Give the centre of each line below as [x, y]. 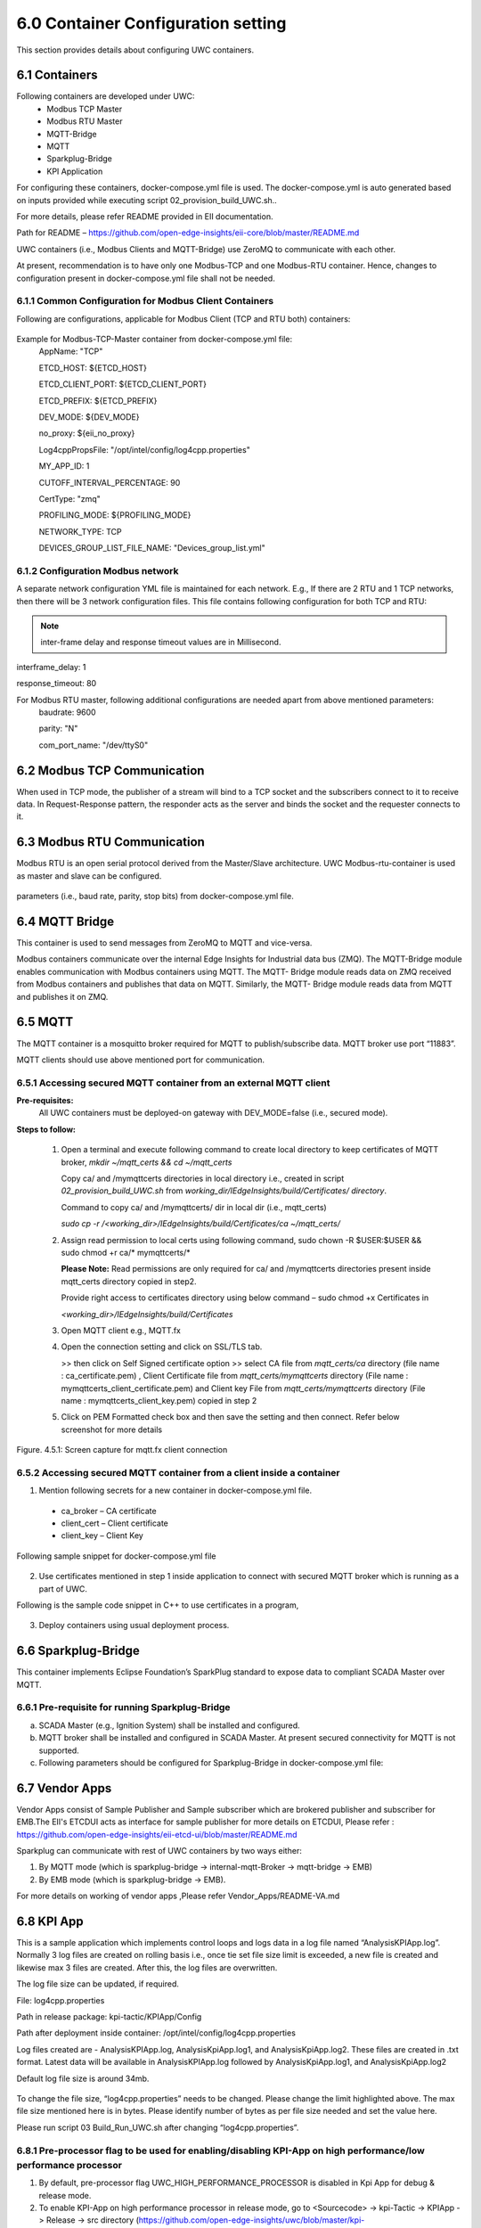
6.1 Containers [57, 75]
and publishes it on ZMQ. [62, 996]
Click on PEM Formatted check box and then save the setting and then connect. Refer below [230, 1417]
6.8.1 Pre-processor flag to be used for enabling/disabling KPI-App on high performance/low [220, 2150]
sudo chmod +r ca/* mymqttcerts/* [126, 1252]
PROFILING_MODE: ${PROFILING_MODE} [115, 515]
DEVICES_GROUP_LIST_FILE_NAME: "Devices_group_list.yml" [152, 548]
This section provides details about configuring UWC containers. [135, 50]
